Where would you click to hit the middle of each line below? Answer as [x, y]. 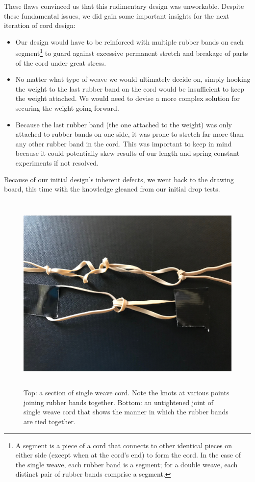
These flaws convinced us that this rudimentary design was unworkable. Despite [124, 6]
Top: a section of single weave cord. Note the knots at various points [127, 393]
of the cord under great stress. [61, 62]
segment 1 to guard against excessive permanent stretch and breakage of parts [132, 52]
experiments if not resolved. [57, 162]
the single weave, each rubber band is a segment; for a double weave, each [127, 464]
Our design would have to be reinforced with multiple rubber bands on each [129, 41]
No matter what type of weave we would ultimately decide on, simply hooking [133, 79]
